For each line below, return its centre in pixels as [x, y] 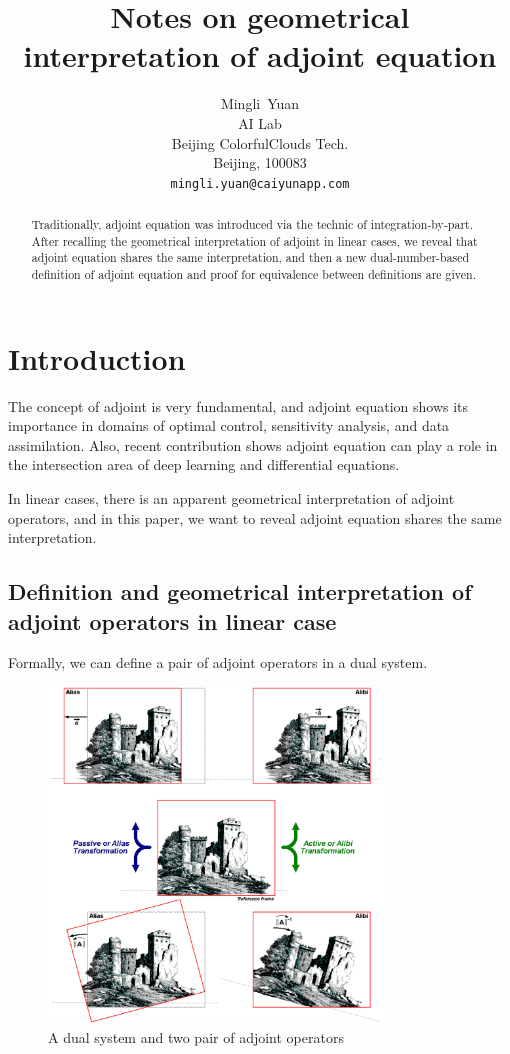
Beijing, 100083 [260, 162]
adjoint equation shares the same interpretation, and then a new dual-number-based [250, 257]
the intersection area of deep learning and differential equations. [204, 464]
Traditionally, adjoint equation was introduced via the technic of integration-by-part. [252, 224]
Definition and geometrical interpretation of [240, 591]
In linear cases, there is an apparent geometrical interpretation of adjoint [231, 498]
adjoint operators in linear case [172, 620]
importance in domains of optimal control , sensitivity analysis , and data [229, 425]
